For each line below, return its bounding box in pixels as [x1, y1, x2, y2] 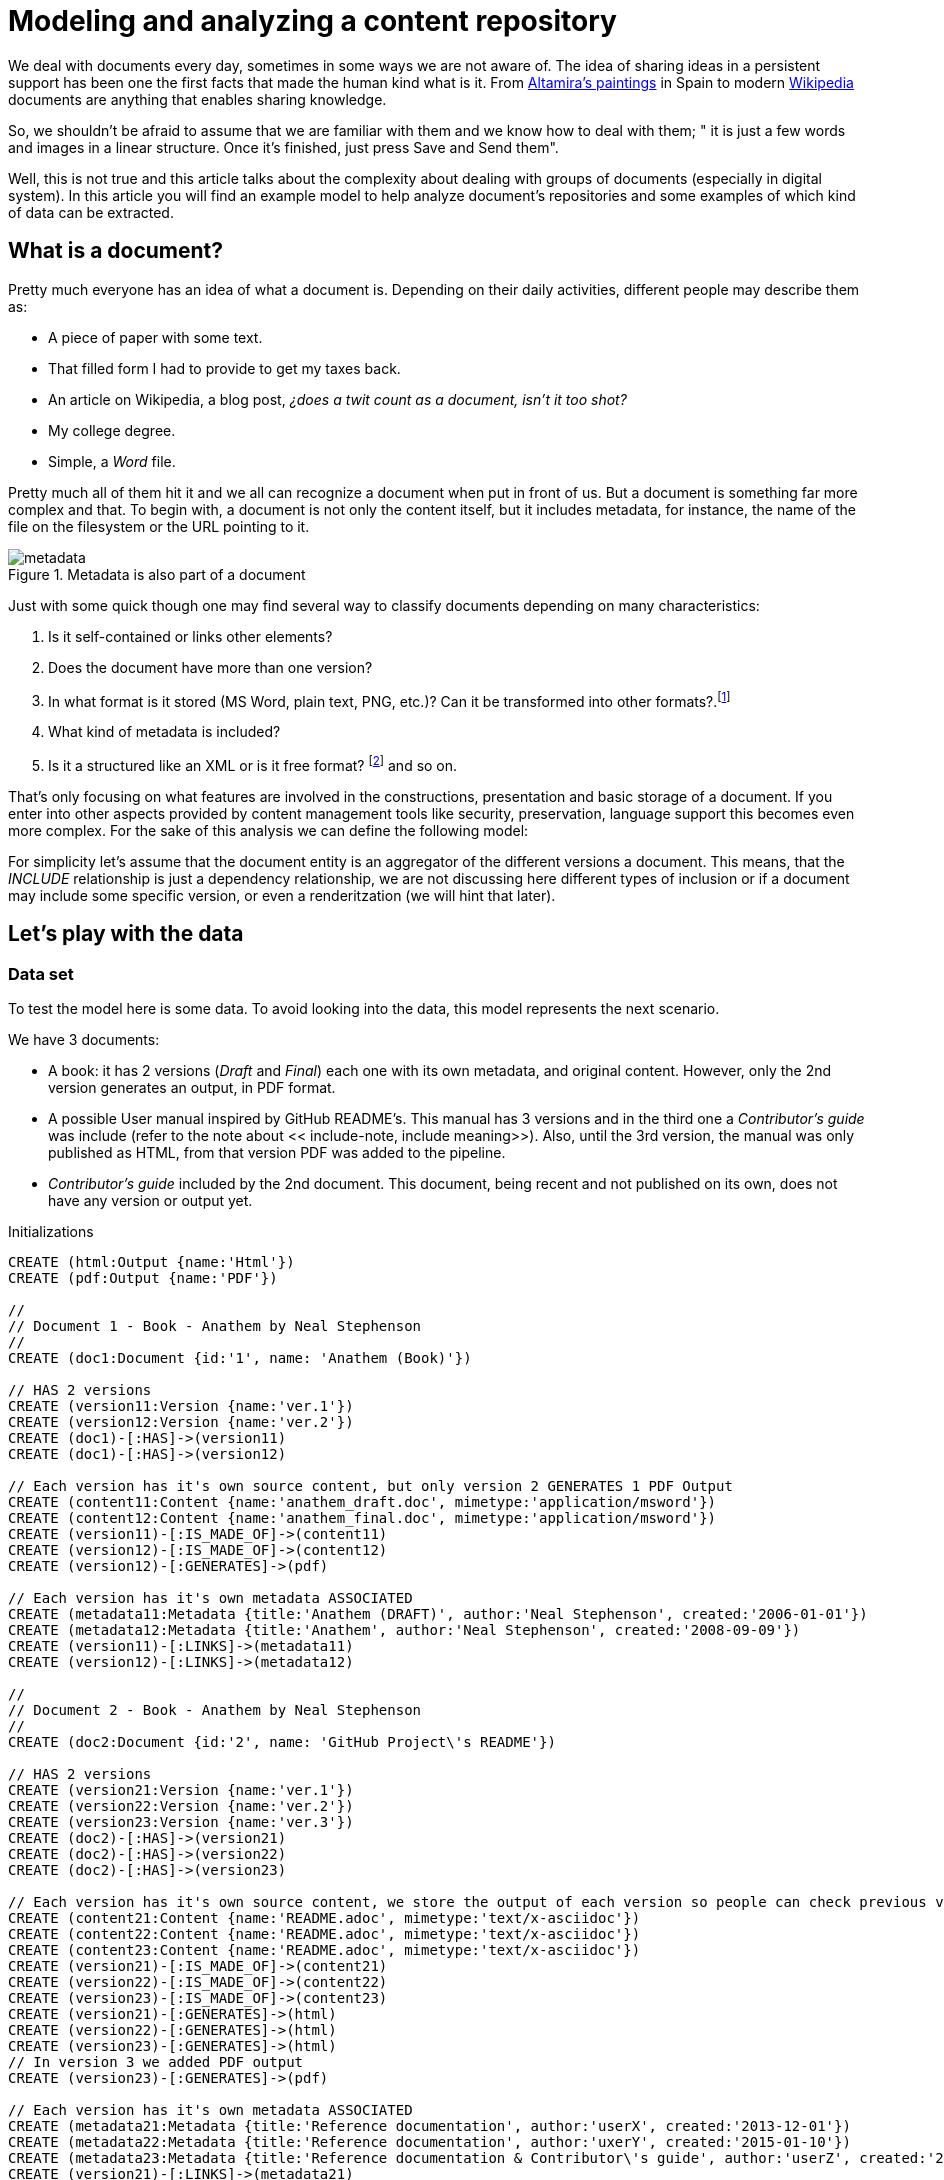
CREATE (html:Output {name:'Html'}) [8, 1254, 295, 1271]
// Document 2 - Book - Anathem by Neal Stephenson [8, 1702, 422, 1719]
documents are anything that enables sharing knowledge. [8, 90, 387, 108]
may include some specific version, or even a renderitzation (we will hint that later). [8, 886, 556, 904]
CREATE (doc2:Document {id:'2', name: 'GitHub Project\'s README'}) [8, 1734, 556, 1751]
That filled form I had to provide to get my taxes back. [48, 359, 401, 377]
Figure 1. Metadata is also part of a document [8, 565, 306, 583]
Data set [8, 963, 74, 984]
